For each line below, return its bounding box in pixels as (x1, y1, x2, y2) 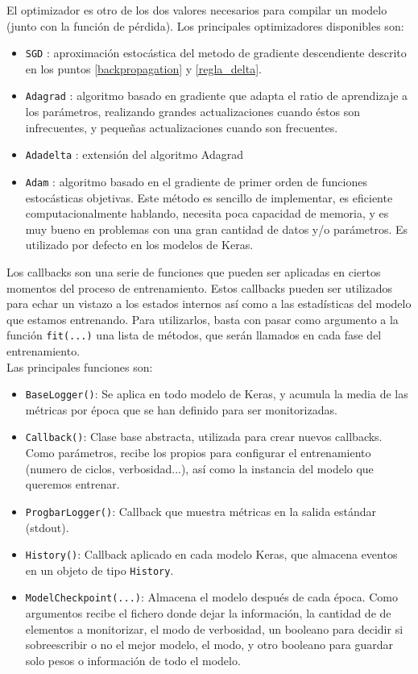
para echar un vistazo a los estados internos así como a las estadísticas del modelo (6, 295, 412, 312)
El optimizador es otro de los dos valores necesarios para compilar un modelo (6, 2, 387, 18)
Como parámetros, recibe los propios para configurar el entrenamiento (25, 444, 371, 461)
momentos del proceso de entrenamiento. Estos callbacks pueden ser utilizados (6, 279, 393, 296)
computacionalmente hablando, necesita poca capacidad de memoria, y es (25, 205, 389, 222)
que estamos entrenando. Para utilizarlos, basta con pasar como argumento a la (6, 310, 399, 327)
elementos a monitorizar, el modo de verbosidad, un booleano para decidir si (25, 620, 404, 637)
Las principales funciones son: (6, 358, 153, 375)
